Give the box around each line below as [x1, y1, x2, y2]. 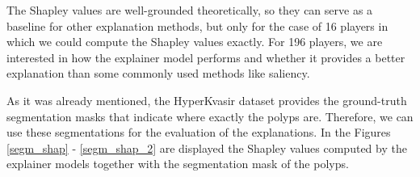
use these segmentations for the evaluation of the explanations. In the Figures [6, 124, 391, 141]
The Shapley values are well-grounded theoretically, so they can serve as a [6, 2, 373, 18]
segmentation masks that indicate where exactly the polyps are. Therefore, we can [6, 107, 414, 124]
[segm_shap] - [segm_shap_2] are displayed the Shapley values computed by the [6, 139, 407, 156]
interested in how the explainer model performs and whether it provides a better [6, 48, 405, 65]
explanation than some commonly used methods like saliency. [6, 65, 310, 82]
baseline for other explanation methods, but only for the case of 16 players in [6, 17, 388, 34]
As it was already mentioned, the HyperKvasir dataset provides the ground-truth [6, 91, 407, 108]
